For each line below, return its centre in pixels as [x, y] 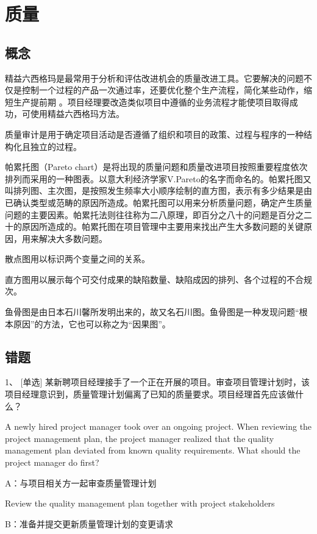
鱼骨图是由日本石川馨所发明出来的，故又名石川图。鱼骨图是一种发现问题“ [152, 312]
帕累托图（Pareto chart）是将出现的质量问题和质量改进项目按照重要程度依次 [156, 167]
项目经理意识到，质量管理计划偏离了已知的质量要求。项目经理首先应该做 [150, 394]
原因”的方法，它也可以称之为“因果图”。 [92, 323]
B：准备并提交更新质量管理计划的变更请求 [89, 523]
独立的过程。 [56, 146]
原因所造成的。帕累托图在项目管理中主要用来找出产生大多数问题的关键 [162, 226]
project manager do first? [52, 462]
